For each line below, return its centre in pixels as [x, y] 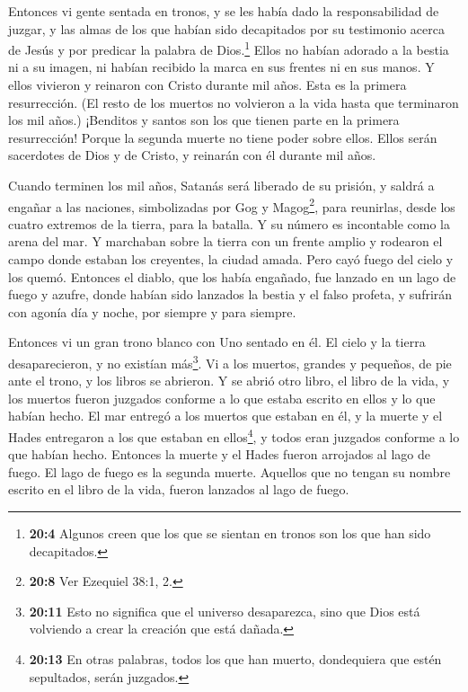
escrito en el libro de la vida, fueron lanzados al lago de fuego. [179, 489]
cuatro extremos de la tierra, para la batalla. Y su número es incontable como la [229, 223]
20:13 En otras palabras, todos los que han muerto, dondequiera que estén [235, 659]
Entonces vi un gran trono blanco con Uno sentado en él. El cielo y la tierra [217, 342]
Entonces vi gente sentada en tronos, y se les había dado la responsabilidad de [224, 11]
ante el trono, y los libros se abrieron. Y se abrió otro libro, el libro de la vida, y [229, 381]
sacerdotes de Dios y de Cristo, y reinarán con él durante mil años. [192, 155]
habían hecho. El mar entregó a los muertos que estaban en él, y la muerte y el [225, 416]
